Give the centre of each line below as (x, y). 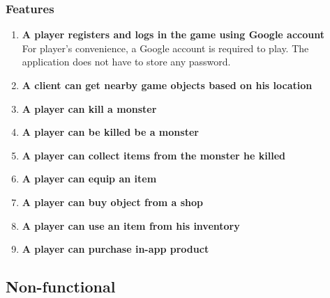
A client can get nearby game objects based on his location (167, 85)
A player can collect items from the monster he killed (153, 155)
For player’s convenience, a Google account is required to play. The (165, 48)
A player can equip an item (89, 179)
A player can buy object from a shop (112, 202)
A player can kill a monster (89, 108)
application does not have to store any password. (126, 62)
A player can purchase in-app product (115, 249)
